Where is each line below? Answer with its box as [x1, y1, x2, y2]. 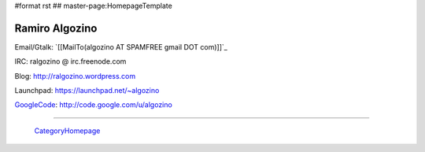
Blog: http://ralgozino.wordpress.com [14, 71, 136, 80]
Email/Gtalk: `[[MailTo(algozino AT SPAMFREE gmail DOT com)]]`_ [14, 42, 227, 51]
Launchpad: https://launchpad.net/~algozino [14, 86, 160, 95]
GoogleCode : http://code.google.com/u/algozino [14, 100, 172, 109]
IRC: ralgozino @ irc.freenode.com [14, 57, 127, 66]
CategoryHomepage [34, 126, 101, 135]
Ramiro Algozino [14, 21, 98, 35]
